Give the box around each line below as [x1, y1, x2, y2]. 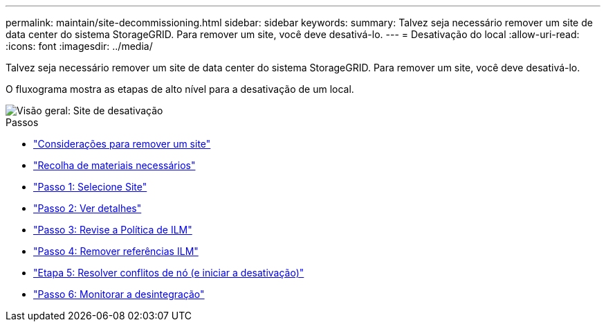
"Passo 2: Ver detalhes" [33, 202, 142, 214]
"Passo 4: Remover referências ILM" [33, 245, 199, 257]
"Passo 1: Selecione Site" [33, 181, 147, 193]
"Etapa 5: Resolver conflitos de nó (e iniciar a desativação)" [33, 267, 304, 279]
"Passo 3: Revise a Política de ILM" [33, 224, 192, 236]
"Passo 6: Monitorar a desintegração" [33, 288, 205, 300]
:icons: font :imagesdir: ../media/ [6, 40, 153, 52]
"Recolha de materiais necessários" [33, 159, 196, 171]
